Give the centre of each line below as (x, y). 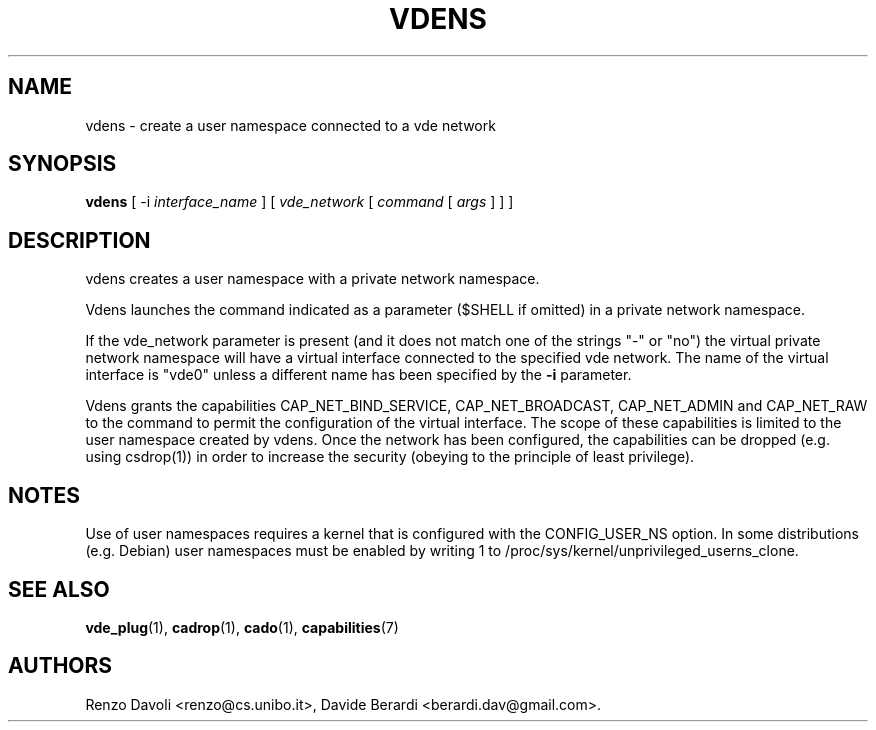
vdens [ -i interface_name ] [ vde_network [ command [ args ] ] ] (299, 202)
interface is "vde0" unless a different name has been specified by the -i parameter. (358, 375)
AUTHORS (60, 666)
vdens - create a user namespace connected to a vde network (290, 125)
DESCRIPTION (79, 240)
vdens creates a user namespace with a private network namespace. (312, 279)
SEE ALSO (59, 589)
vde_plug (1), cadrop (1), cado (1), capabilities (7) (242, 627)
